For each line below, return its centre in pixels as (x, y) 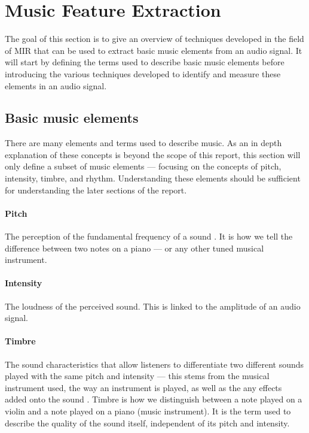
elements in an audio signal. (56, 85)
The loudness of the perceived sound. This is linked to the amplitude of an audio (153, 306)
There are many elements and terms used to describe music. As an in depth (143, 143)
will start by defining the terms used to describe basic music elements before (145, 62)
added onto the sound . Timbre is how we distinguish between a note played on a (154, 399)
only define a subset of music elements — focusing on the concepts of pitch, (143, 166)
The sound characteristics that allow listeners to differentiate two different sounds (154, 364)
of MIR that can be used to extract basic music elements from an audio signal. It (154, 50)
